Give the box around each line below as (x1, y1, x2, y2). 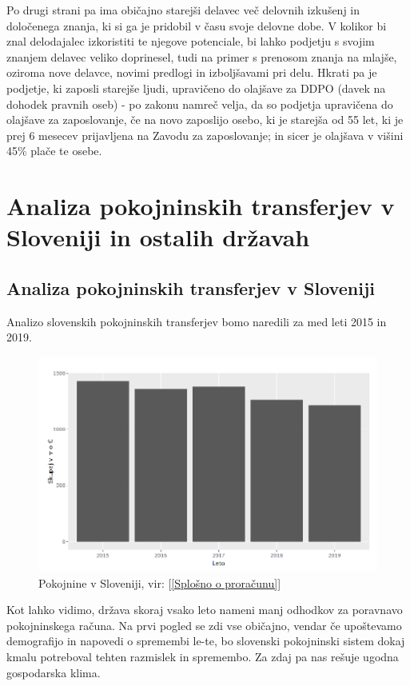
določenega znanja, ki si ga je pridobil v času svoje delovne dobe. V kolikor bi (6, 17, 387, 34)
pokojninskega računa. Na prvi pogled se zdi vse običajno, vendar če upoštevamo (6, 616, 402, 633)
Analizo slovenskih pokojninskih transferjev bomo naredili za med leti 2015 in (6, 313, 387, 329)
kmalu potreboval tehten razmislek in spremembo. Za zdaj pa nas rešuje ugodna (6, 648, 399, 664)
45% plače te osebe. (6, 142, 102, 159)
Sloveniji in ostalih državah (6, 221, 310, 253)
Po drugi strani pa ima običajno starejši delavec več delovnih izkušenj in (6, 2, 360, 18)
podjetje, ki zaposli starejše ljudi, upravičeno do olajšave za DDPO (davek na (6, 79, 386, 96)
